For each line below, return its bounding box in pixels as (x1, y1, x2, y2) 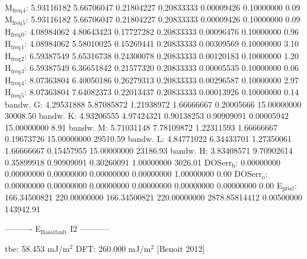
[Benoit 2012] (156, 242, 205, 255)
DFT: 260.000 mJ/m (75, 242, 151, 255)
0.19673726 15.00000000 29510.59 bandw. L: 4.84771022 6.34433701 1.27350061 (5, 132, 292, 145)
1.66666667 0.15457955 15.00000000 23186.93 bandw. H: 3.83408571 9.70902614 (5, 144, 293, 156)
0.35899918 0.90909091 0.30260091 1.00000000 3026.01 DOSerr (5, 156, 232, 168)
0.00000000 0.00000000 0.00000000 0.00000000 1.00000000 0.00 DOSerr (5, 167, 262, 180)
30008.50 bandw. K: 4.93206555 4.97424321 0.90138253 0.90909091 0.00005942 (5, 109, 289, 122)
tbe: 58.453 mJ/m (5, 242, 70, 255)
